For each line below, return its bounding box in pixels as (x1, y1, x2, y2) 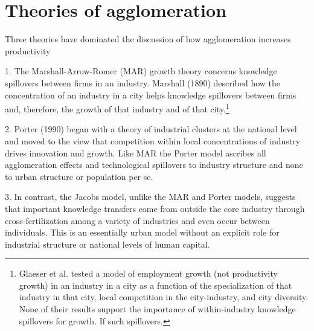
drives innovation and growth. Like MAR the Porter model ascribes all (5, 146, 266, 159)
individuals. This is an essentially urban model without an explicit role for (5, 226, 280, 239)
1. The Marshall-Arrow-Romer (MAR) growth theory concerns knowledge (5, 65, 277, 77)
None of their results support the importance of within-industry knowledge (19, 303, 296, 315)
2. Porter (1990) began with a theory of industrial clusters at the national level (5, 123, 297, 135)
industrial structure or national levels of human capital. (5, 237, 210, 250)
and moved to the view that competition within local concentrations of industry (5, 134, 301, 147)
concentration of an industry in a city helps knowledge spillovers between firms (5, 88, 296, 101)
